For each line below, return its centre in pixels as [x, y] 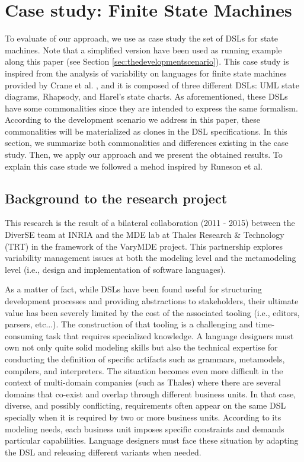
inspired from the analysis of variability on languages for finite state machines [146, 73]
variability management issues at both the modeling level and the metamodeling [151, 258]
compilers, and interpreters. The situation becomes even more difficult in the [144, 370]
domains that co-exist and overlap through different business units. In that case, [151, 394]
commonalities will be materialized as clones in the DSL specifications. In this [146, 131]
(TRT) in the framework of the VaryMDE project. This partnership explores [144, 246]
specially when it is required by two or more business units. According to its [143, 417]
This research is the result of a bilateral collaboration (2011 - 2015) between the [150, 223]
